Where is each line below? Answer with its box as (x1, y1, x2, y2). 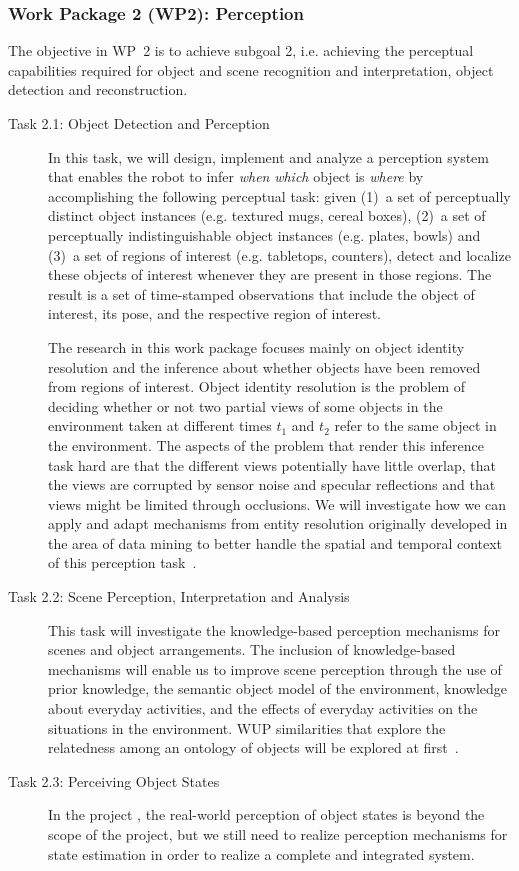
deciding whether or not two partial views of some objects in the (48, 395, 443, 416)
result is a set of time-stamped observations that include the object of (48, 283, 475, 304)
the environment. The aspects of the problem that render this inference (48, 434, 484, 455)
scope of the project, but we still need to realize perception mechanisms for (48, 824, 508, 844)
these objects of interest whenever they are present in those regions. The (48, 264, 492, 285)
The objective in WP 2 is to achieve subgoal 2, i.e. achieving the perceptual (8, 40, 474, 61)
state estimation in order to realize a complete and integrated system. (48, 843, 475, 864)
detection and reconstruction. (8, 79, 188, 100)
